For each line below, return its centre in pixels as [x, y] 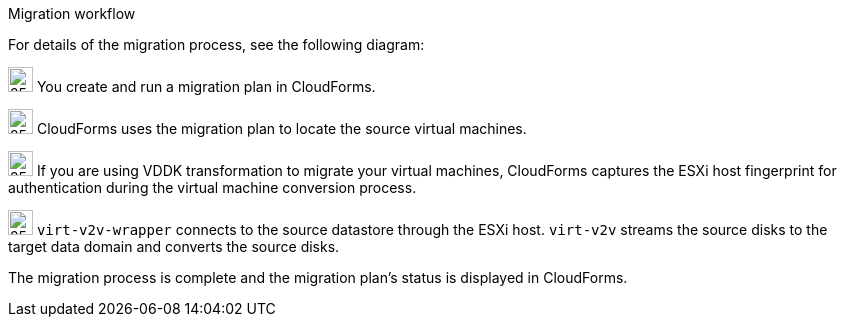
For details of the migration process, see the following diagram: [216, 44]
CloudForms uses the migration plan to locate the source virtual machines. [281, 128]
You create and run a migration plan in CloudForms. [206, 86]
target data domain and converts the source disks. [174, 246]
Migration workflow [72, 13]
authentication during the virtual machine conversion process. [212, 187]
